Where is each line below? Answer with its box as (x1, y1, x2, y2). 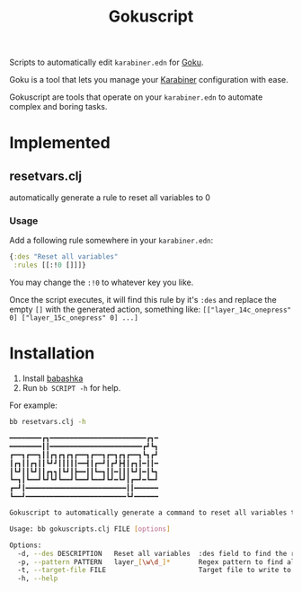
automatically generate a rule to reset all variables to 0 (9, 192, 211, 203)
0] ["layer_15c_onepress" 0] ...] (9, 314, 139, 323)
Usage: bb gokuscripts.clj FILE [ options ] (9, 524, 171, 534)
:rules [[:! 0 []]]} (13, 261, 87, 270)
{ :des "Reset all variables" (9, 252, 119, 261)
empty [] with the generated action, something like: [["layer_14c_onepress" (9, 304, 292, 315)
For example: (9, 400, 58, 411)
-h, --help (17, 574, 58, 583)
